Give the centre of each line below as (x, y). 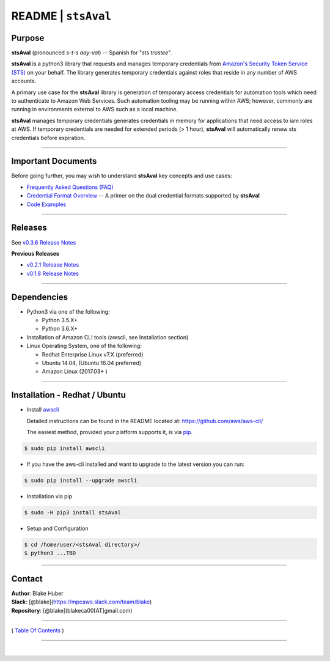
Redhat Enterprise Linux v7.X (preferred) (93, 354)
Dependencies (40, 297)
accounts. (24, 81)
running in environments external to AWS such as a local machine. (95, 109)
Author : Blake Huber (37, 593)
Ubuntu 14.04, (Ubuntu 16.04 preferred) (92, 363)
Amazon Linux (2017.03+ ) (75, 371)
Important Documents (54, 161)
